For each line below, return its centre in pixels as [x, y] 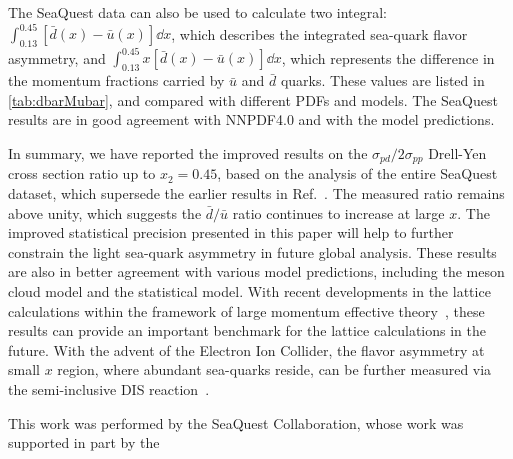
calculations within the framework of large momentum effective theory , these [246, 310]
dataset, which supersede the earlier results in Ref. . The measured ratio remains [256, 193]
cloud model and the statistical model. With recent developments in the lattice [249, 290]
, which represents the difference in [388, 57]
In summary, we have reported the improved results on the [188, 152]
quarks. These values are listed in [382, 80]
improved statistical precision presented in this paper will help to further [231, 232]
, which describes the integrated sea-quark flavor [319, 33]
